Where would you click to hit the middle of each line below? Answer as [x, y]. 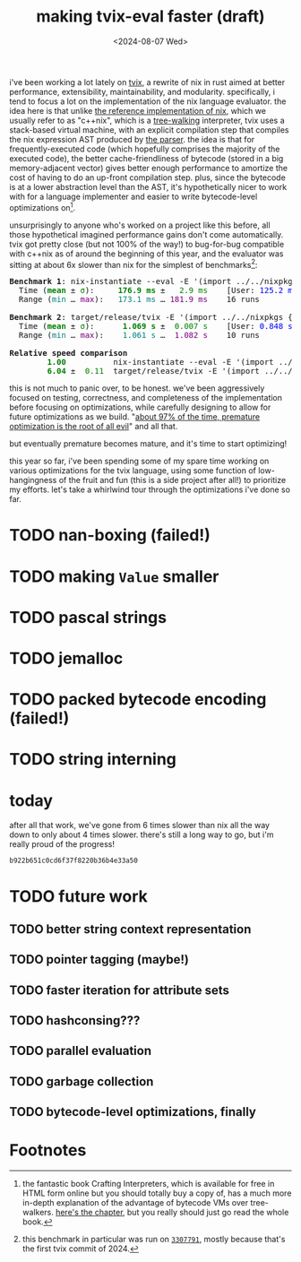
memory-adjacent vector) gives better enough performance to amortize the [149, 168]
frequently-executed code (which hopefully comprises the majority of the [145, 149]
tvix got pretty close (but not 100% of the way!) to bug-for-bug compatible [147, 244]
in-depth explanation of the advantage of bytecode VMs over [135, 1203]
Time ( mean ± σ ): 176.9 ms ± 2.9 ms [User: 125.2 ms [158, 290]
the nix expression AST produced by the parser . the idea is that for [132, 139]
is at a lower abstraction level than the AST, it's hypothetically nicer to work [148, 186]
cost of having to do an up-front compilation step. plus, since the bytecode [148, 177]
